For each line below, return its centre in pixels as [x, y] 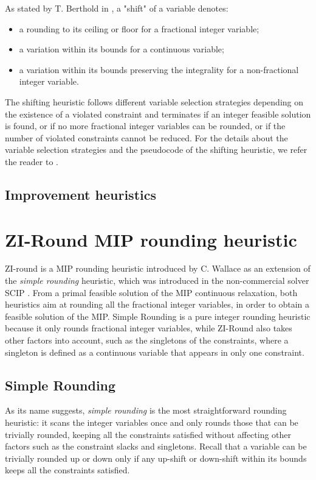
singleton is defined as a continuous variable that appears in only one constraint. [155, 352]
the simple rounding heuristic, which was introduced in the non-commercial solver [157, 281]
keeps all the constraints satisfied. [67, 470]
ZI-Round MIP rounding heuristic [151, 239]
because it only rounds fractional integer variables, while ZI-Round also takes [149, 328]
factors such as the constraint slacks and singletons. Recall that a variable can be [156, 446]
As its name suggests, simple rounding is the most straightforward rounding [146, 410]
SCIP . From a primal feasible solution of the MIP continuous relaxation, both [151, 292]
